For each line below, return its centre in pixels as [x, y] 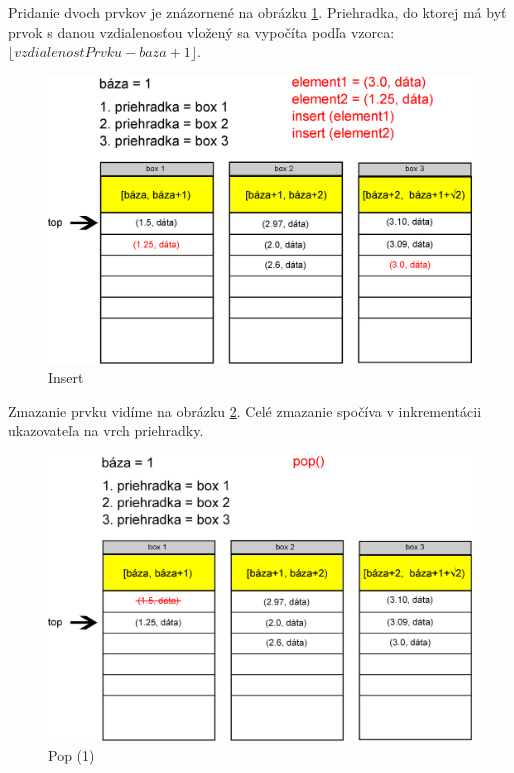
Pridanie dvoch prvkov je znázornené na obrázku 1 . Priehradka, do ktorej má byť [257, 12]
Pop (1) [71, 754]
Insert [66, 377]
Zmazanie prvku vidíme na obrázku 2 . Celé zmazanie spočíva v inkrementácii [245, 410]
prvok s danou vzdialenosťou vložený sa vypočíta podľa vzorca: [201, 31]
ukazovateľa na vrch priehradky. [106, 430]
